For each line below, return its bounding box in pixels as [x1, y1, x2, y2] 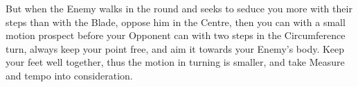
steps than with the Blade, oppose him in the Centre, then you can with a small [6, 14, 346, 29]
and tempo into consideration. [6, 68, 133, 82]
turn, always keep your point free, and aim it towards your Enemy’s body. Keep [6, 41, 345, 55]
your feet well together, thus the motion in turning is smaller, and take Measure [6, 55, 345, 69]
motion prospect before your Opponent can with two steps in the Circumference [6, 28, 346, 42]
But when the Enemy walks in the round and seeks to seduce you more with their [6, 1, 352, 15]
